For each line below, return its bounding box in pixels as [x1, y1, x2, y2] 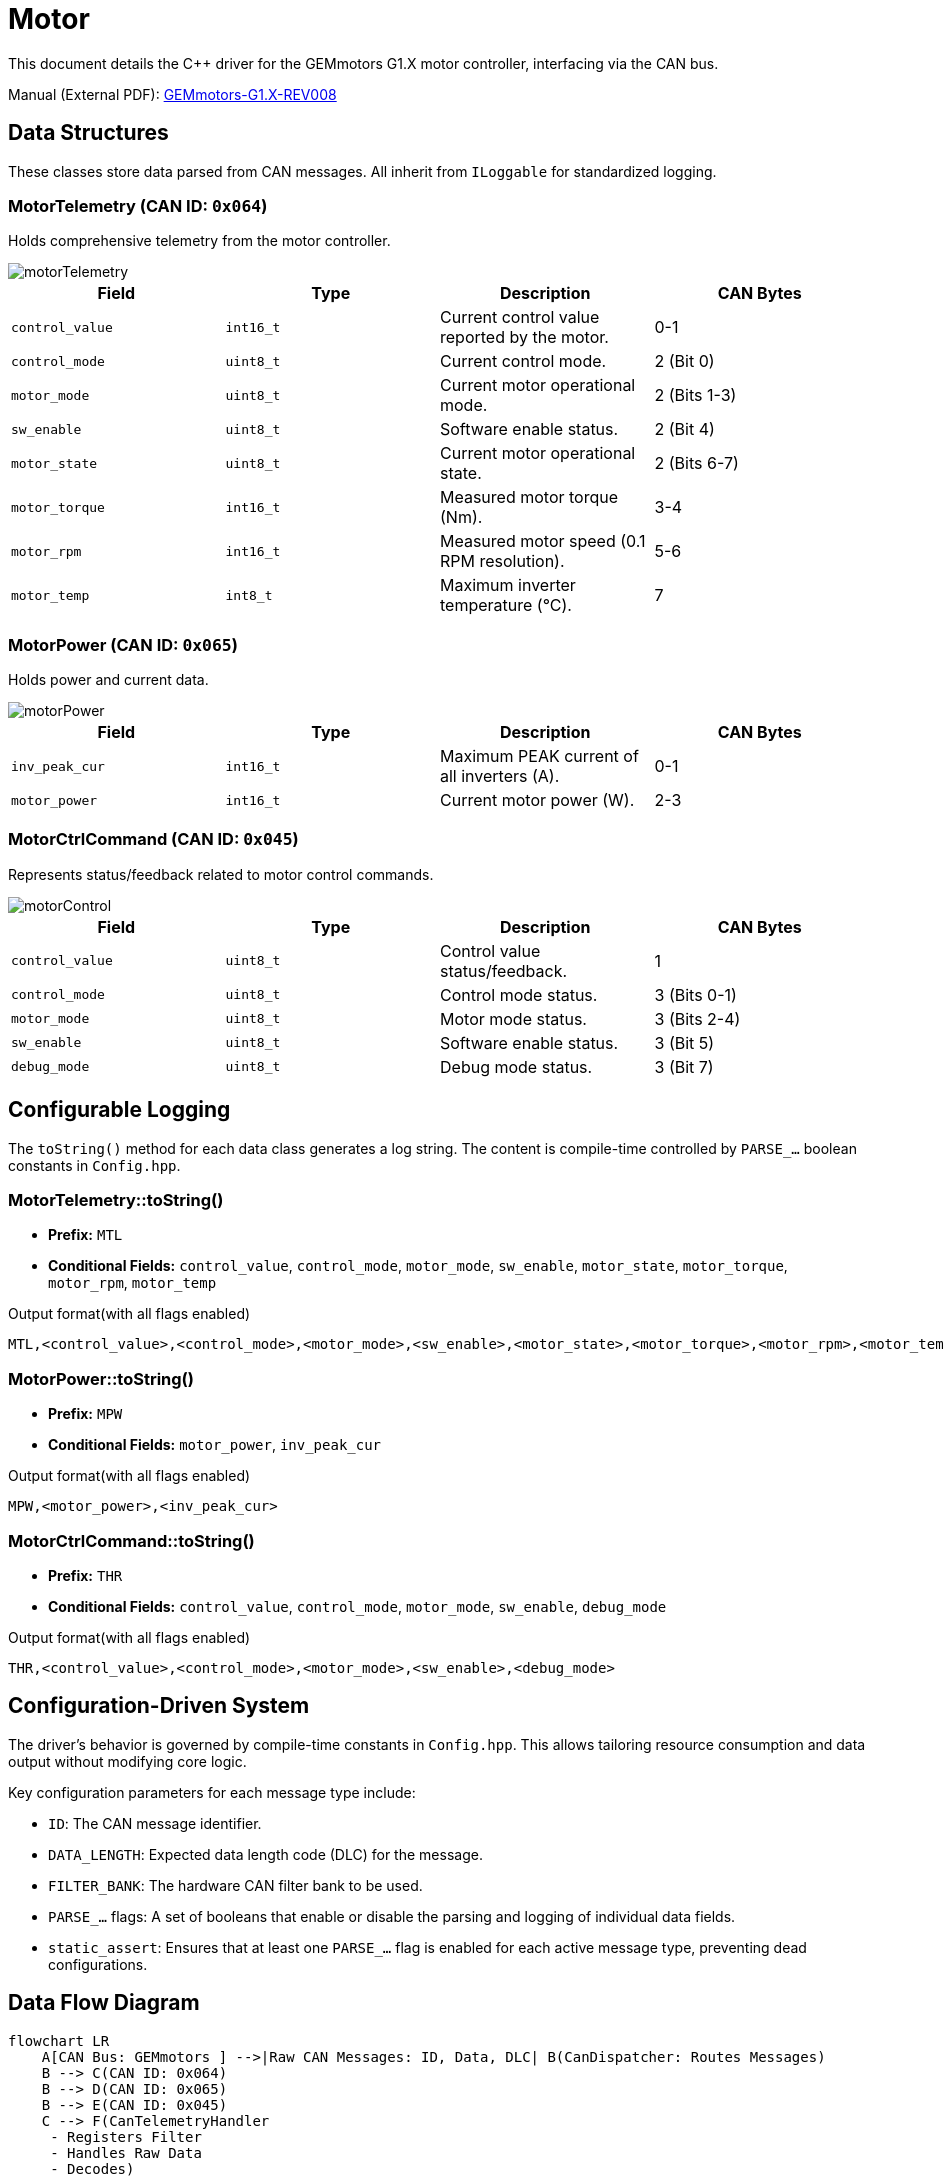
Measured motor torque [440, 487, 619, 508]
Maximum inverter [440, 575, 576, 596]
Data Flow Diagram [8, 1990, 200, 2016]
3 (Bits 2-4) [654, 1008, 741, 1029]
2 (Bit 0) [654, 351, 715, 372]
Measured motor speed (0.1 [440, 531, 646, 552]
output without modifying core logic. [8, 1752, 247, 1770]
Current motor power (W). [440, 790, 635, 811]
